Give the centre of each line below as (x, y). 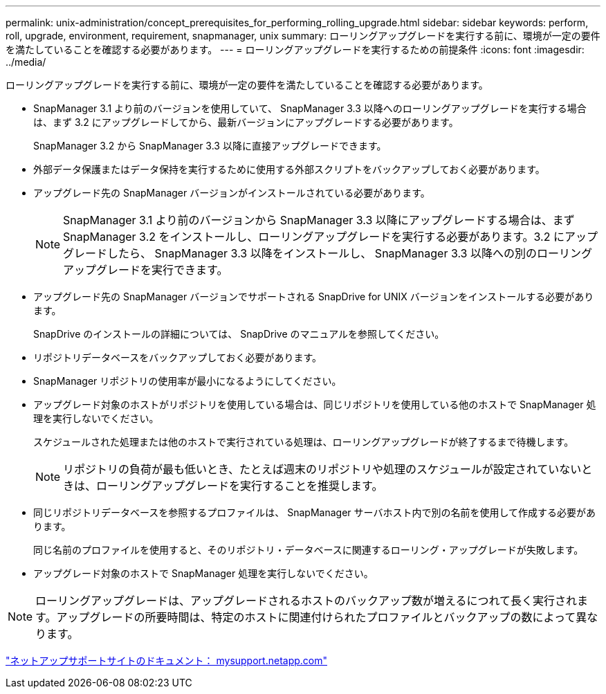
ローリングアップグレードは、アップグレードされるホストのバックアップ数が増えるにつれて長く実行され (306, 601)
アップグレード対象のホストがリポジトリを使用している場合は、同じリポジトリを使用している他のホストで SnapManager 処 (315, 404)
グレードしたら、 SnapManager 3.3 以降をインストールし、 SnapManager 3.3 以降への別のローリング (328, 253)
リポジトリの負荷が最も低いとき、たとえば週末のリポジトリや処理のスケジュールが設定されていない (322, 469)
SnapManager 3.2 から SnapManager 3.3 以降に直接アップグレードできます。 (210, 146)
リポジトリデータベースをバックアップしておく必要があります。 (178, 357)
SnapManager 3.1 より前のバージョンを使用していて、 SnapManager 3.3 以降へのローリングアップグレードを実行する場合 (310, 108)
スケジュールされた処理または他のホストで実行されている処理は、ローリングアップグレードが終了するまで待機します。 (304, 442)
